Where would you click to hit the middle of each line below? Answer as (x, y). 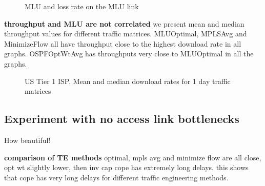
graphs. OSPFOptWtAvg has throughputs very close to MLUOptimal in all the (129, 54)
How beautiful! (27, 140)
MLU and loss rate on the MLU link (82, 6)
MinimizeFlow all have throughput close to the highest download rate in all (123, 43)
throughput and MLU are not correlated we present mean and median (124, 23)
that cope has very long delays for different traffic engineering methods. (116, 177)
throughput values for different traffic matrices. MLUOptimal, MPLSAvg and (126, 34)
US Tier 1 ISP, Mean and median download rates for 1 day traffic (128, 81)
